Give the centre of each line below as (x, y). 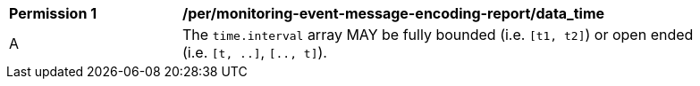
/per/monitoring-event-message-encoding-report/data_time (394, 13)
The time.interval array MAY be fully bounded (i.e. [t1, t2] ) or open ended (438, 35)
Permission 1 (53, 13)
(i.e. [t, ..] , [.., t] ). (255, 52)
